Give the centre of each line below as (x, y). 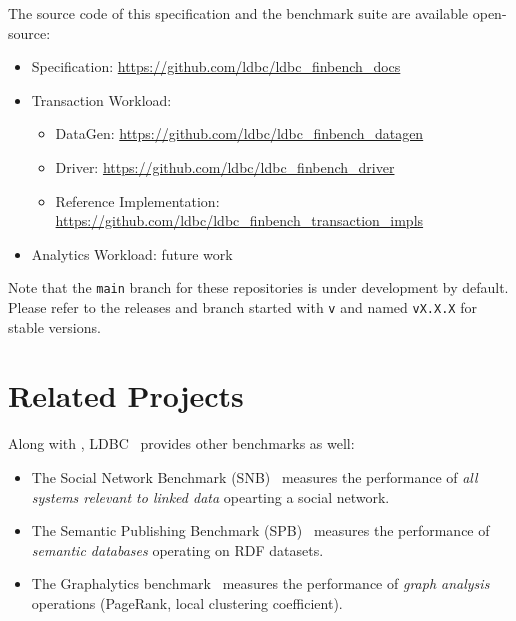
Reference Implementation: (137, 200)
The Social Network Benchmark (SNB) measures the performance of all (254, 476)
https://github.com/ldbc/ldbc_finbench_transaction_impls (239, 220)
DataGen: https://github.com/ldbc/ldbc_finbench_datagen (239, 133)
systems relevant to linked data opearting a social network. (210, 496)
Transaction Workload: (101, 99)
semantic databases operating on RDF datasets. (177, 549)
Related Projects (126, 395)
